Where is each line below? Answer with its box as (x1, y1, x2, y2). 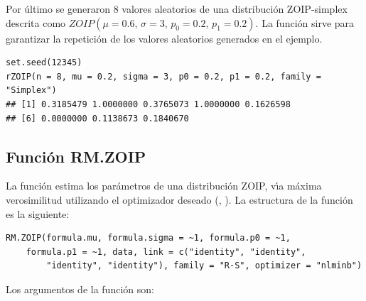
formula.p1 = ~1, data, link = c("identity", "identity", (26, 246, 306, 257)
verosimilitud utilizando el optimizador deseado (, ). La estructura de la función (6, 192, 353, 207)
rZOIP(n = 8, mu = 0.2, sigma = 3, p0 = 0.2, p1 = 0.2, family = (6, 71, 321, 82)
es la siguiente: (6, 206, 70, 221)
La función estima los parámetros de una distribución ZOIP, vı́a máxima (6, 178, 322, 193)
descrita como (6, 15, 66, 30)
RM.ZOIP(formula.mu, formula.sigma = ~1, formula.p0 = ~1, (6, 233, 291, 243)
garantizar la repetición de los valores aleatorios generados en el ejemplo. (6, 31, 323, 45)
